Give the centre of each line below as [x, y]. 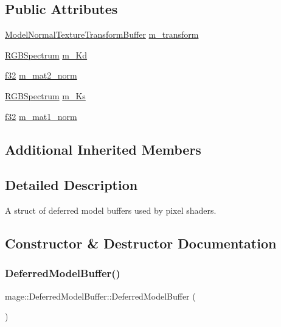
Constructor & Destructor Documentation [141, 243]
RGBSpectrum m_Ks [45, 95]
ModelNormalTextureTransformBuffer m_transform [102, 34]
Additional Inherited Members [103, 149]
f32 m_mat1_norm [41, 116]
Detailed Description [71, 185]
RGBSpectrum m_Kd [46, 54]
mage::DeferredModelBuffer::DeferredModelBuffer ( [100, 296]
